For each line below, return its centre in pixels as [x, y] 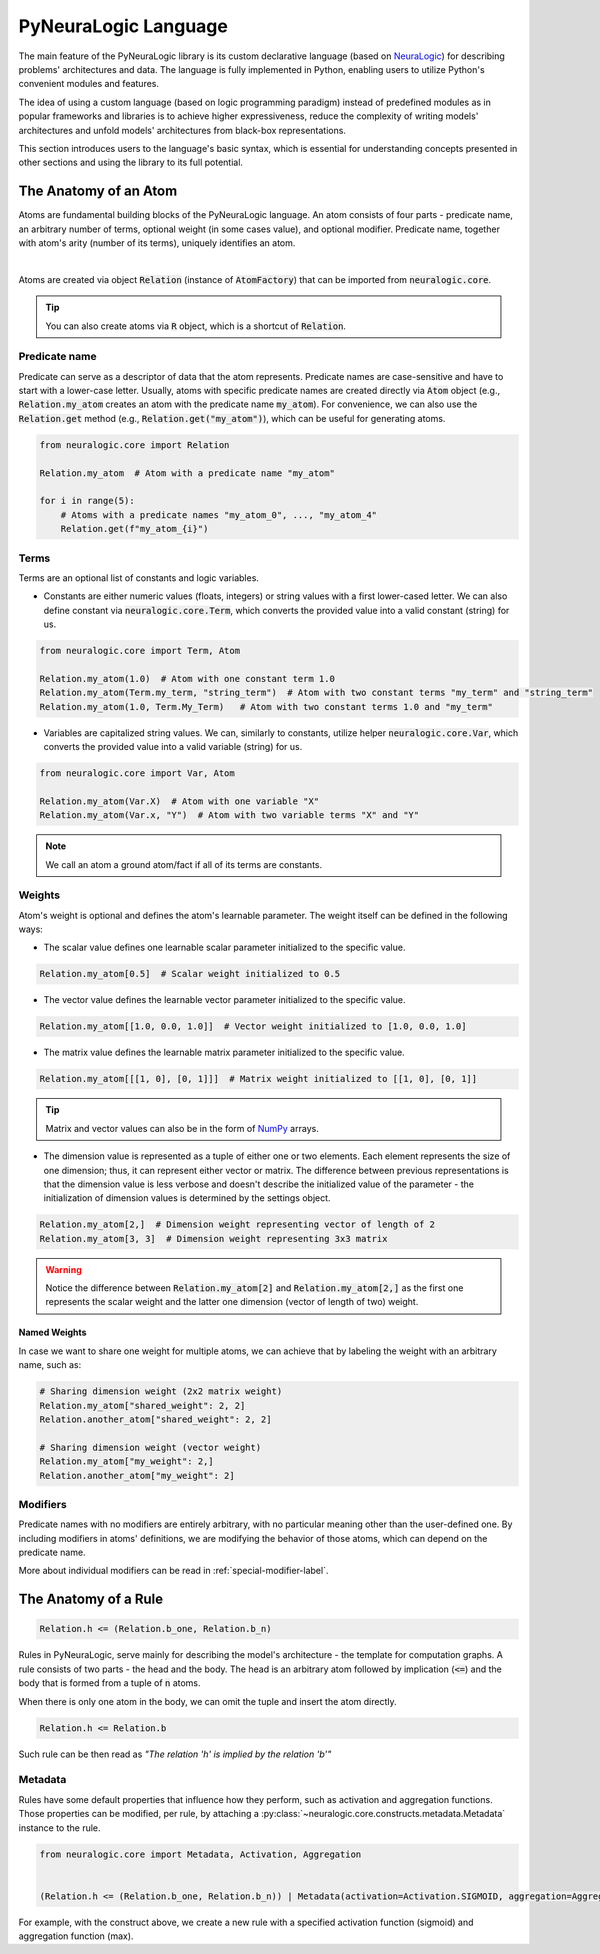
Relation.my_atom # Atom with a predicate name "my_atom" [187, 473]
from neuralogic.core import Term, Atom [139, 651]
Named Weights [52, 1332]
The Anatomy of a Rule [91, 1599]
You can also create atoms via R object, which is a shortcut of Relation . [196, 326]
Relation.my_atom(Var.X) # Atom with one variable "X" [179, 801]
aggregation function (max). [76, 1936]
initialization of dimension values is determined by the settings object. [187, 1198]
